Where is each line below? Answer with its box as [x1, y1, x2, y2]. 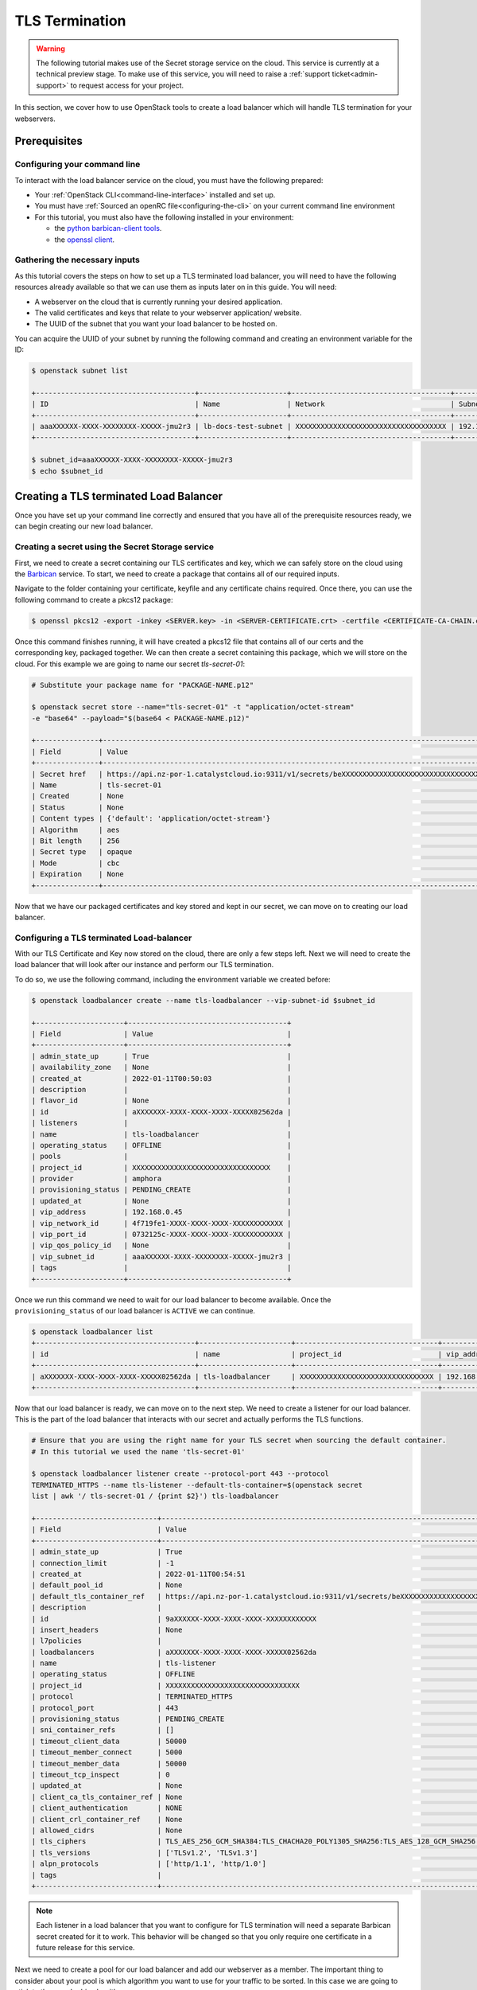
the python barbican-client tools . [54, 224, 162, 233]
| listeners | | [31, 1118, 292, 1128]
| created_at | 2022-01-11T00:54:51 [31, 1569, 246, 1578]
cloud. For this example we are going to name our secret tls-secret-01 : [14, 659, 246, 669]
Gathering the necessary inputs [14, 255, 141, 266]
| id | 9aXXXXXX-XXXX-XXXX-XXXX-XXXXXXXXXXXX [31, 1614, 317, 1623]
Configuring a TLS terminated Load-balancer [14, 932, 192, 943]
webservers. [14, 114, 56, 123]
